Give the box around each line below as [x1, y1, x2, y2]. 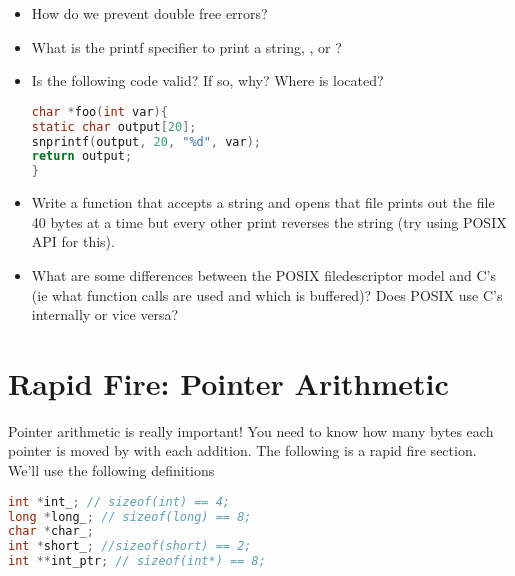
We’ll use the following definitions [8, 460, 215, 481]
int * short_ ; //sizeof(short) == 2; [8, 539, 252, 554]
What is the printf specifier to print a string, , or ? [31, 36, 342, 57]
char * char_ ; [8, 524, 94, 539]
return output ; [31, 149, 133, 164]
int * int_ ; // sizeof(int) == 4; [8, 494, 230, 509]
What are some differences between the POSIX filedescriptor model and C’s [31, 264, 496, 285]
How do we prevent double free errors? [31, 3, 268, 23]
